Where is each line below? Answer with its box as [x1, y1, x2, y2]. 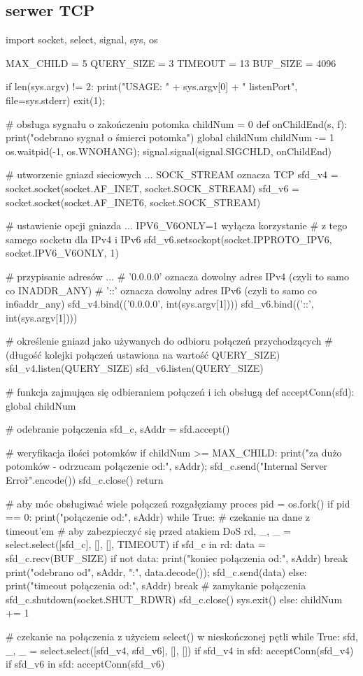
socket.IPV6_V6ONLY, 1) [6, 245, 119, 260]
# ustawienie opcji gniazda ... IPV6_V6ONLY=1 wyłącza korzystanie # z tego [6, 218, 348, 233]
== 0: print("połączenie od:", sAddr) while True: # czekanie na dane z [6, 510, 310, 524]
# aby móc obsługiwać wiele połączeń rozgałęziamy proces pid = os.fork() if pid [6, 496, 350, 510]
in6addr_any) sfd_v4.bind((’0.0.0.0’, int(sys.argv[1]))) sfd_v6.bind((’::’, [6, 296, 314, 311]
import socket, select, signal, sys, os [6, 32, 158, 47]
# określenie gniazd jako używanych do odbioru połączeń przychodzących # [6, 333, 333, 348]
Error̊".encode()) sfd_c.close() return [6, 473, 164, 487]
